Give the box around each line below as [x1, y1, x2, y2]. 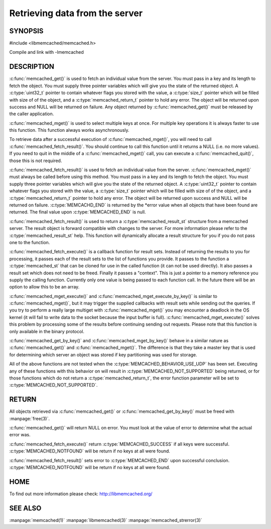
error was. [9, 432, 31, 438]
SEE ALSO [9, 504, 42, 512]
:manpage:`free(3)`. [9, 415, 50, 421]
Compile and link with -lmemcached [9, 49, 84, 55]
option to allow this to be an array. [9, 284, 80, 290]
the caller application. [9, 111, 54, 117]
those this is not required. [9, 158, 62, 164]
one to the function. [9, 239, 50, 245]
